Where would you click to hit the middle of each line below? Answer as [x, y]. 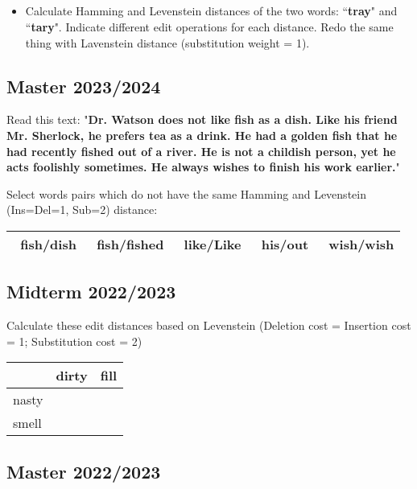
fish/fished [130, 244]
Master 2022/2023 [84, 471]
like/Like [213, 244]
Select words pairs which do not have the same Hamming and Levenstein [186, 193]
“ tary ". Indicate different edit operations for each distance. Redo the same [209, 26]
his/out [285, 244]
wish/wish [361, 244]
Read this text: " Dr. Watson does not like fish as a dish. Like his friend [202, 119]
